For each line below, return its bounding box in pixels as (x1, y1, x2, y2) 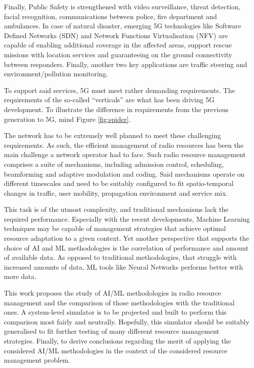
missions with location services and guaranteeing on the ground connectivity (4, 49, 233, 59)
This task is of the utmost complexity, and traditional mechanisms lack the (4, 204, 229, 214)
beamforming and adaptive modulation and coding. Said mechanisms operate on (4, 168, 245, 179)
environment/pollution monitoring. (4, 69, 108, 79)
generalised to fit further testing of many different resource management (4, 326, 220, 336)
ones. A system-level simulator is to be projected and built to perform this (4, 307, 227, 317)
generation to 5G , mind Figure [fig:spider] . (4, 114, 131, 124)
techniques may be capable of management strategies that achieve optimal (4, 223, 226, 233)
